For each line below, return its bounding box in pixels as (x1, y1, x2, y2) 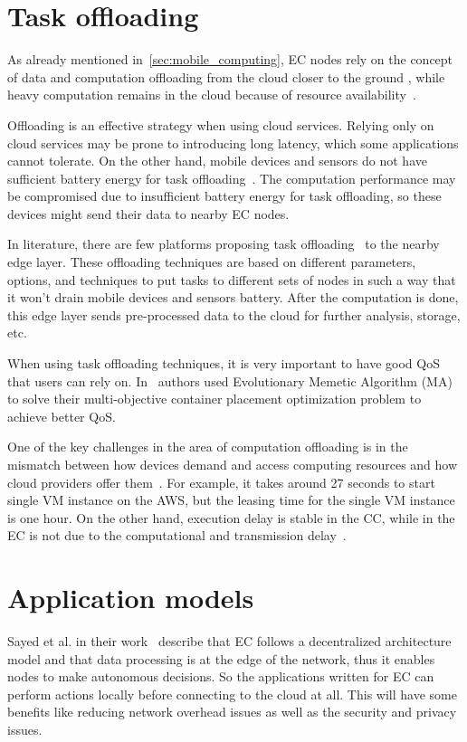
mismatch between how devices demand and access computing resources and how (7, 455, 458, 473)
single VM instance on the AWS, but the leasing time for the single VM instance (7, 490, 455, 509)
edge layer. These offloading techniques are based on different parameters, (7, 252, 416, 271)
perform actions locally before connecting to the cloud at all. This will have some (7, 684, 457, 703)
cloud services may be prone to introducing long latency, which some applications (7, 133, 459, 152)
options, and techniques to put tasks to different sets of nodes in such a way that (7, 270, 456, 289)
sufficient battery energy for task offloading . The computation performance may (7, 168, 456, 187)
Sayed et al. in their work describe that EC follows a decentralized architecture (7, 632, 452, 651)
